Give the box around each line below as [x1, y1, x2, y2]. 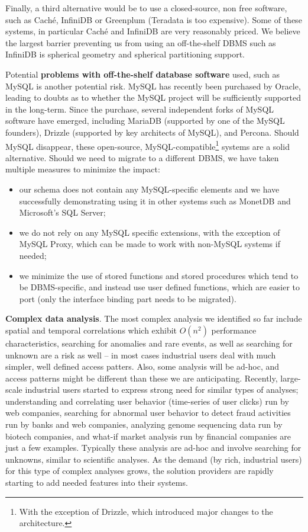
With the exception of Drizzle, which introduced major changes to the [19, 505, 273, 517]
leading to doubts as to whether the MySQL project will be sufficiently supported [5, 91, 301, 104]
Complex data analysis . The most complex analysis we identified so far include [5, 312, 302, 325]
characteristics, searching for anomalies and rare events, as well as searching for [5, 336, 293, 349]
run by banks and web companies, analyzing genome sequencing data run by [5, 418, 283, 431]
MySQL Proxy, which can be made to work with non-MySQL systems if [19, 238, 280, 250]
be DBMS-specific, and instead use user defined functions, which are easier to [19, 281, 300, 293]
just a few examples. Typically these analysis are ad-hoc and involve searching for [5, 441, 301, 454]
